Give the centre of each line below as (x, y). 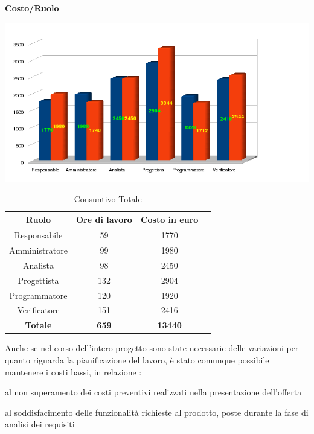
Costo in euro (169, 219)
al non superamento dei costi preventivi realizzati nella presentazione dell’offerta (153, 392)
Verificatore (38, 310)
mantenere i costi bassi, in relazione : (73, 372)
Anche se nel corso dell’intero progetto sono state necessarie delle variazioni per (152, 348)
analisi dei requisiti (40, 424)
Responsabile (38, 235)
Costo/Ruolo (32, 8)
